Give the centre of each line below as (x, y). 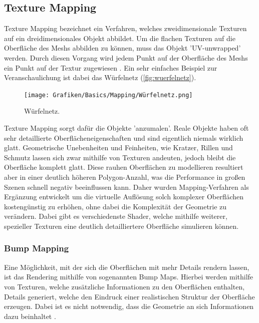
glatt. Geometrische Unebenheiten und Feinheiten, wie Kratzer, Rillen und (118, 147)
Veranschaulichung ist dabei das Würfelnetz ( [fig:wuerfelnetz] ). (100, 77)
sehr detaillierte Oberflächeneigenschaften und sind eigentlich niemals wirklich (124, 137)
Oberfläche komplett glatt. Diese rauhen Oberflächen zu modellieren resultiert (124, 167)
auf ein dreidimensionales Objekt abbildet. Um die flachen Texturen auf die (120, 38)
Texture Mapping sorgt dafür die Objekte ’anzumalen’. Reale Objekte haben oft (126, 128)
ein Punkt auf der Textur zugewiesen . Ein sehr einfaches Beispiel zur (111, 67)
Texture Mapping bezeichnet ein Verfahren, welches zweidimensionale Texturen (125, 28)
